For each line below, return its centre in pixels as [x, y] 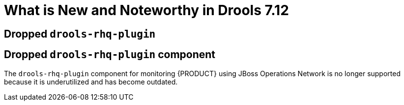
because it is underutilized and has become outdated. [91, 82]
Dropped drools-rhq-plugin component [110, 55]
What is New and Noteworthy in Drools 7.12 [146, 10]
